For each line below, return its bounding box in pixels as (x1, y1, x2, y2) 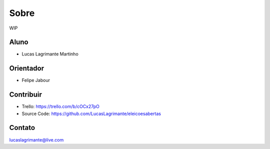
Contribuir (9, 90, 42, 99)
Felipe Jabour (21, 77, 50, 83)
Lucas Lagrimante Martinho (21, 51, 78, 57)
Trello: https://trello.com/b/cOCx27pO (21, 103, 100, 109)
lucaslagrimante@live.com (9, 136, 64, 142)
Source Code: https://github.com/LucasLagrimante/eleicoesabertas (21, 110, 161, 116)
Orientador (9, 64, 44, 72)
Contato (9, 123, 35, 132)
